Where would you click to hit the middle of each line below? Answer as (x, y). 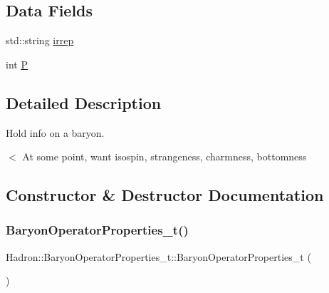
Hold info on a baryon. (55, 132)
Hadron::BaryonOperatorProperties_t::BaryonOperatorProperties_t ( (158, 256)
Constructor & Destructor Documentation (165, 195)
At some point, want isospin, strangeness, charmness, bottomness (164, 156)
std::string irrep (40, 40)
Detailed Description (84, 102)
